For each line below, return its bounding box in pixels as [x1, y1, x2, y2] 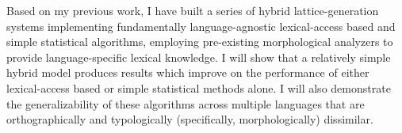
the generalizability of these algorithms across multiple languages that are [6, 95, 365, 112]
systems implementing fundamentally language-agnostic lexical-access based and [6, 17, 396, 34]
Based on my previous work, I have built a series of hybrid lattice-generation [6, 2, 379, 18]
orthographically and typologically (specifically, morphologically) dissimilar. [6, 111, 373, 127]
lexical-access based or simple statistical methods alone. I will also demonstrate [6, 79, 391, 96]
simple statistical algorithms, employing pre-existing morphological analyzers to [6, 33, 393, 50]
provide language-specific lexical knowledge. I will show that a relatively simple [6, 48, 391, 65]
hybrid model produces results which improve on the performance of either [6, 64, 369, 81]
